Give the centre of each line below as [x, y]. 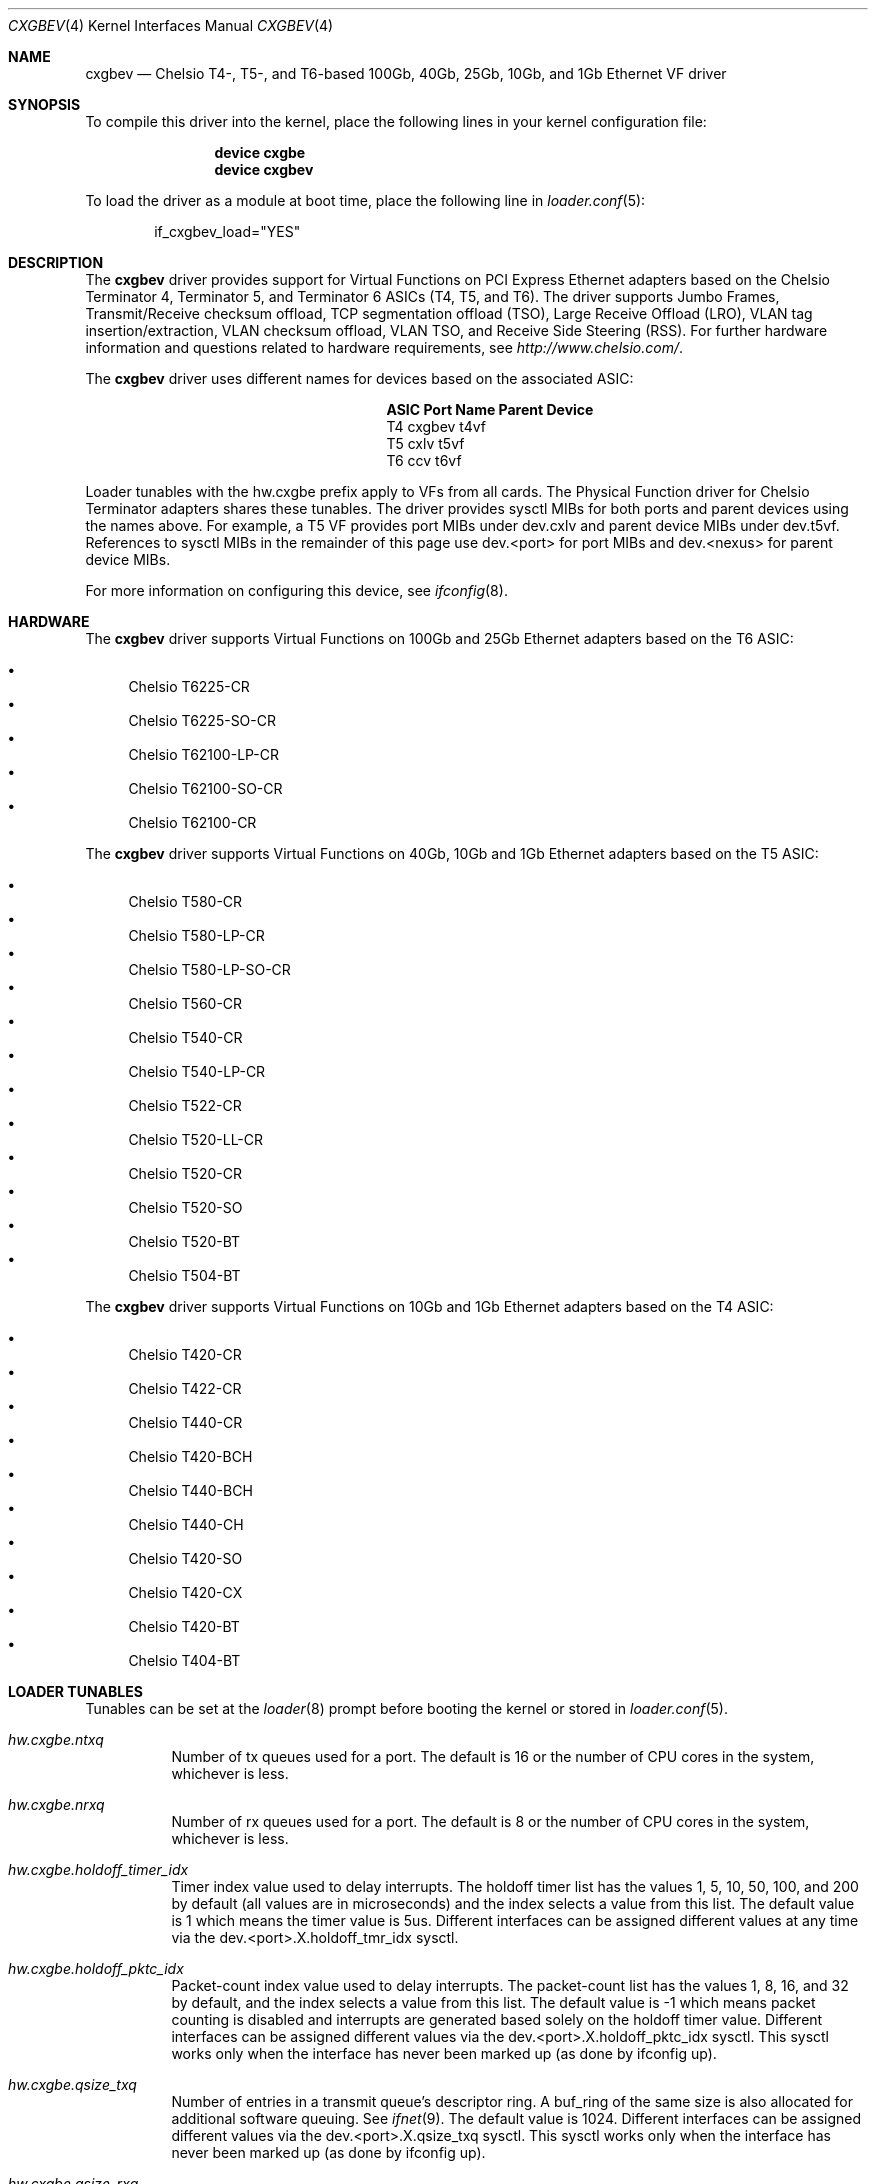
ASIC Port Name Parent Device [490, 409]
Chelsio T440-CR [185, 1422]
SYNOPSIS [44, 104]
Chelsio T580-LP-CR [196, 935]
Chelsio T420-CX [185, 1592]
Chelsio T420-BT [184, 1626]
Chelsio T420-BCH [190, 1456]
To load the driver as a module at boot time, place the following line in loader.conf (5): [365, 200]
